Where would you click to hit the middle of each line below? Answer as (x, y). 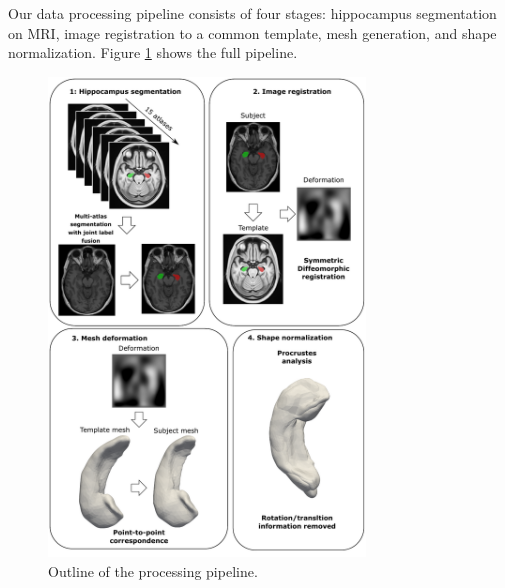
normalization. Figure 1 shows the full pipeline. (153, 52)
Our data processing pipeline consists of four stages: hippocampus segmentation (252, 13)
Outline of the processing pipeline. (153, 570)
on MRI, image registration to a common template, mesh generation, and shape (252, 32)
